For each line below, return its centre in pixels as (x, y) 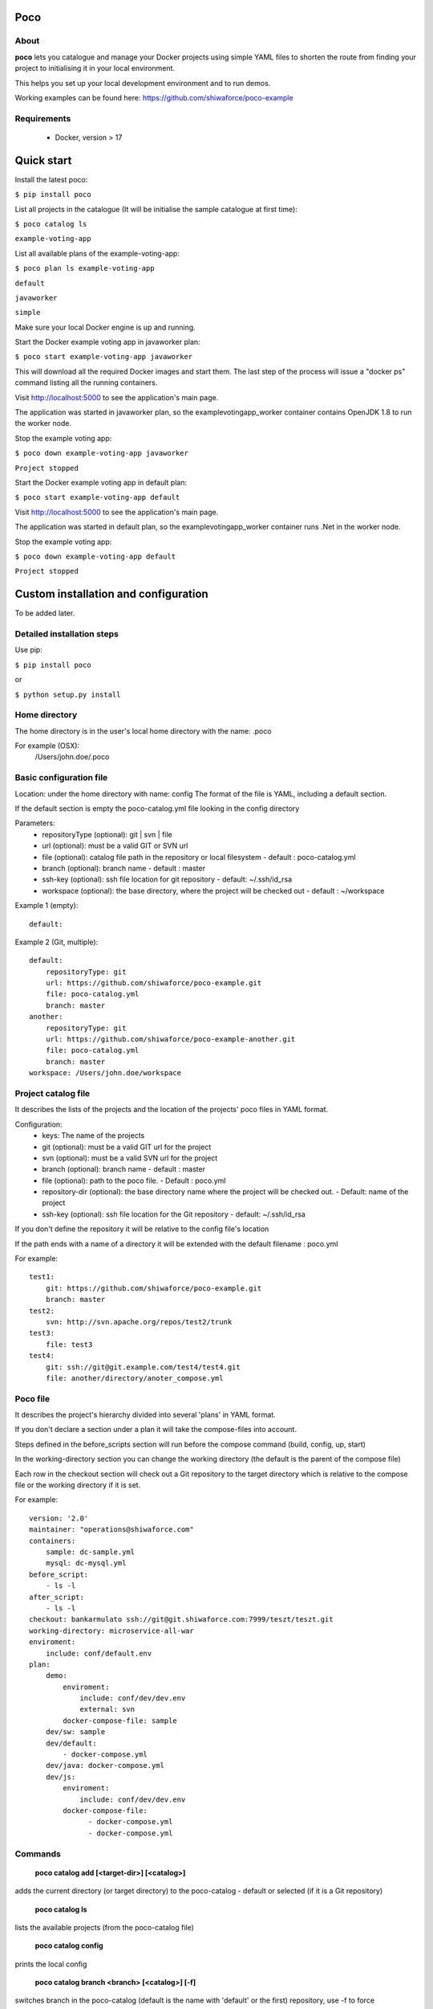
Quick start (43, 160)
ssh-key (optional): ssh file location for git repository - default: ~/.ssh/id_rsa (167, 879)
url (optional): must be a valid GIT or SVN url (115, 846)
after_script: (57, 1597)
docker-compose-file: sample (120, 1721)
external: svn (107, 1709)
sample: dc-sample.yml (90, 1552)
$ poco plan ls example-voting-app (85, 268)
